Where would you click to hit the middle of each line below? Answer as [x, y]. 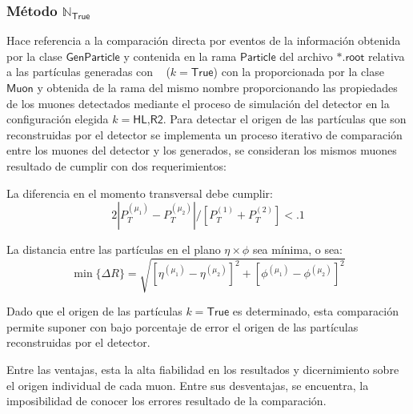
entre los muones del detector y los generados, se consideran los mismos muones [202, 150]
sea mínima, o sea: [298, 249]
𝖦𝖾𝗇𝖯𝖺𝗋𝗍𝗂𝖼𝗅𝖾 [93, 57]
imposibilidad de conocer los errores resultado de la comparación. [166, 401]
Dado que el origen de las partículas [94, 311]
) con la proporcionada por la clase [299, 72]
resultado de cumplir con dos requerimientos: [116, 165]
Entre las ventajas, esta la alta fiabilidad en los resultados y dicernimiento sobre [203, 370]
